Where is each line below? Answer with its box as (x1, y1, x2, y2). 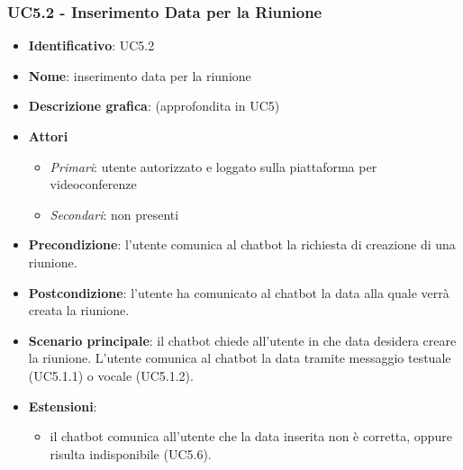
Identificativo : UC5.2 (28, 36, 155, 55)
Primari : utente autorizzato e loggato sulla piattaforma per (50, 157, 377, 176)
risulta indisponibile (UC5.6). (50, 444, 212, 463)
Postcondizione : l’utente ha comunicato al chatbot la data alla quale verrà (28, 283, 449, 302)
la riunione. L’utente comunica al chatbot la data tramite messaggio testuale (28, 348, 451, 367)
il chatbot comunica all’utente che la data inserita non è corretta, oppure (50, 427, 452, 446)
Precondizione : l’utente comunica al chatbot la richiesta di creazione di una (28, 235, 456, 254)
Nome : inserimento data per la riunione (28, 66, 251, 85)
